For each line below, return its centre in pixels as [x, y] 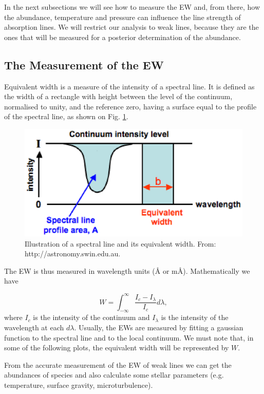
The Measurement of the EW [84, 64]
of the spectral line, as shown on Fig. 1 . [66, 116]
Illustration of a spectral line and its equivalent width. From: [120, 243]
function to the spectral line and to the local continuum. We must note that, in [129, 337]
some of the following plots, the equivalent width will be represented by [117, 348]
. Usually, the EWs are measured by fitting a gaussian [159, 327]
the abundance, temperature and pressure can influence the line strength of [122, 17]
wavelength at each [34, 327]
